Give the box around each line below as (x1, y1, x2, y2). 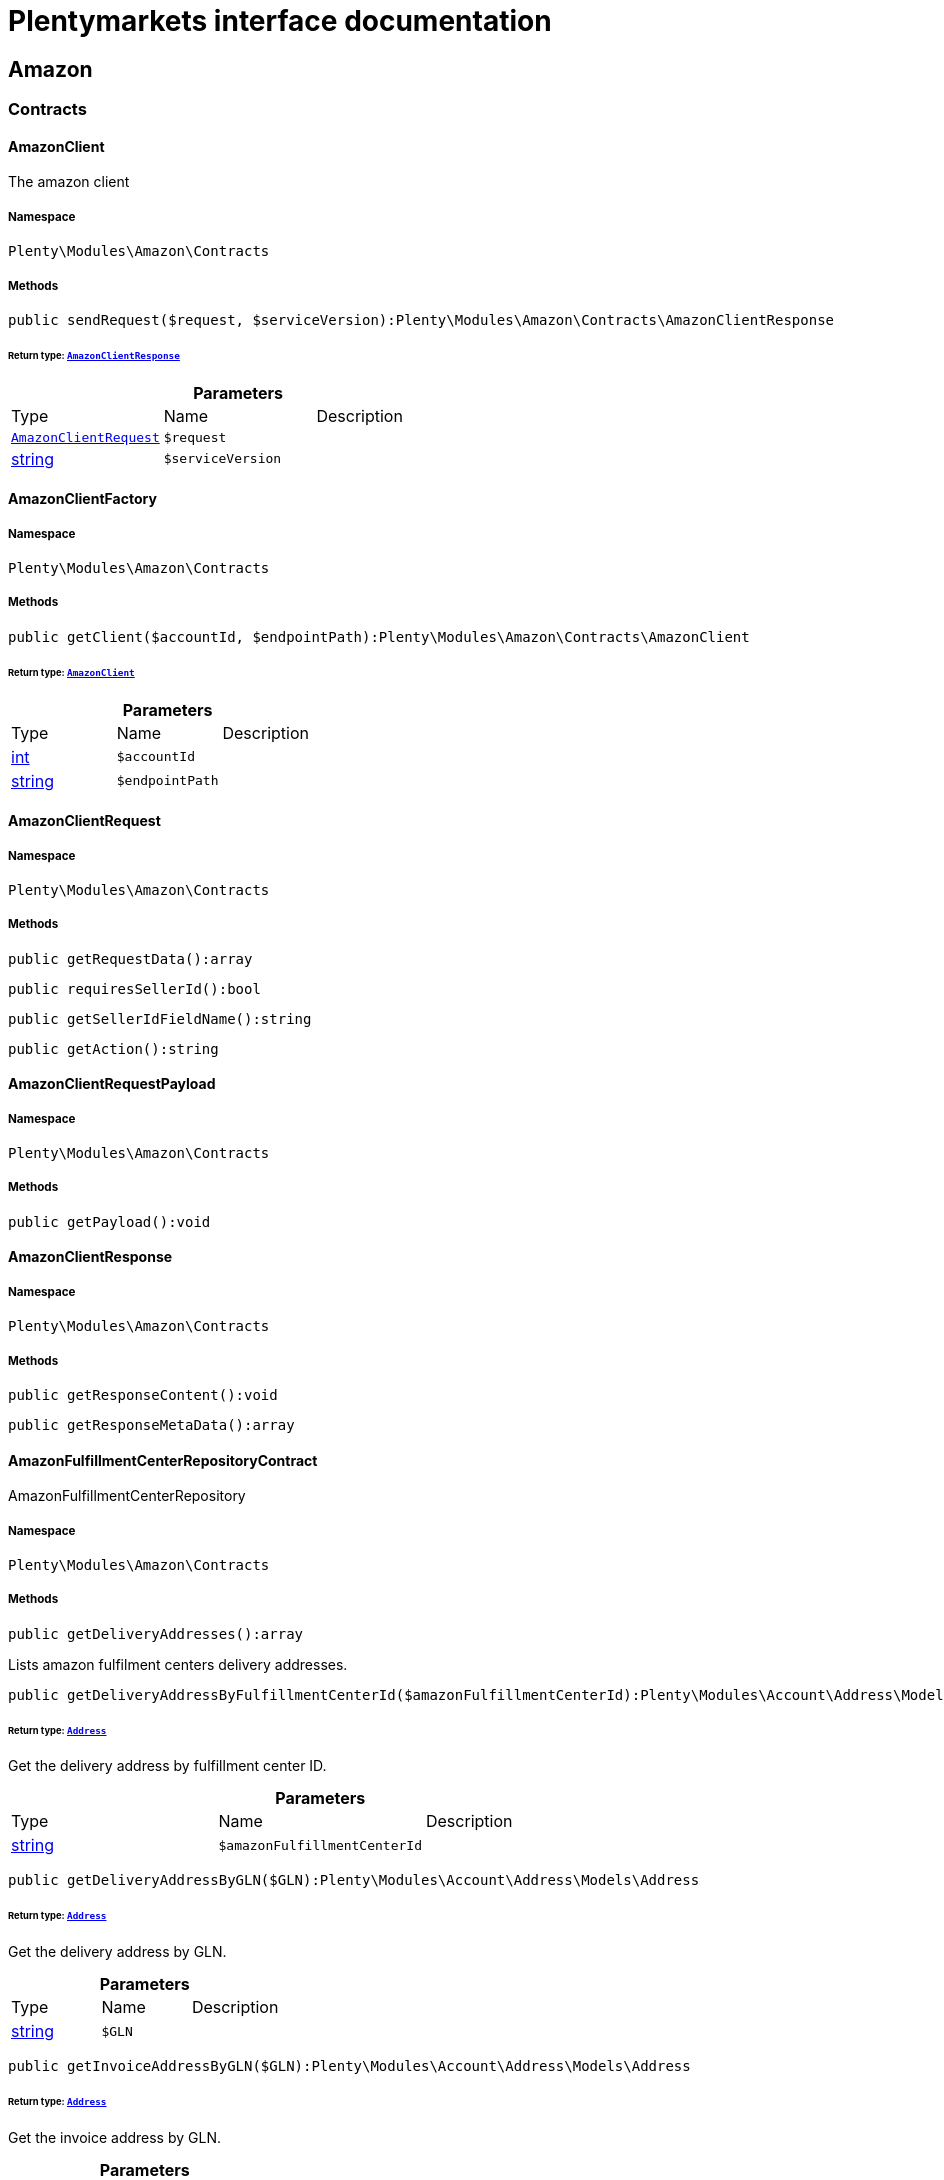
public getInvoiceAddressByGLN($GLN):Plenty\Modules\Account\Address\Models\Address (8, 2058, 691, 2075)
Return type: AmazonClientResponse (8, 349, 180, 361)
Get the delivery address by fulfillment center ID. (8, 1757, 327, 1775)
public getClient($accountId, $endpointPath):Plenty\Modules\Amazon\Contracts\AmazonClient (8, 628, 750, 645)
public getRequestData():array (8, 950, 253, 967)
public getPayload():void (8, 1213, 211, 1230)
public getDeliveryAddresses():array (8, 1625, 304, 1642)
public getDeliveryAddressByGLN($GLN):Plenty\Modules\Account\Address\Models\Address (8, 1872, 700, 1889)
